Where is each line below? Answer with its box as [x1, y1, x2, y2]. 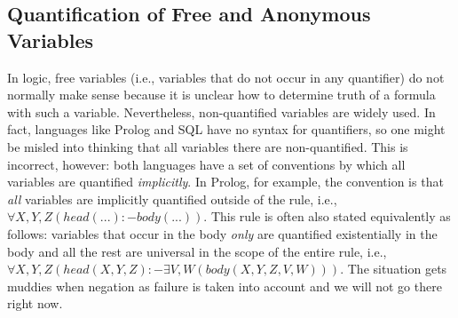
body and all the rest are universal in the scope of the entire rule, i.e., [7, 242, 387, 260]
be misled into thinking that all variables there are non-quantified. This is [7, 137, 408, 155]
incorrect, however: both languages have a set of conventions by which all [7, 155, 406, 173]
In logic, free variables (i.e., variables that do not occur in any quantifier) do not [7, 68, 445, 86]
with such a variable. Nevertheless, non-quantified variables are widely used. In [7, 102, 436, 121]
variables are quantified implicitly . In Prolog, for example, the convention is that [7, 172, 444, 191]
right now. [7, 294, 63, 313]
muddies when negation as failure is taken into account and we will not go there [7, 276, 442, 295]
